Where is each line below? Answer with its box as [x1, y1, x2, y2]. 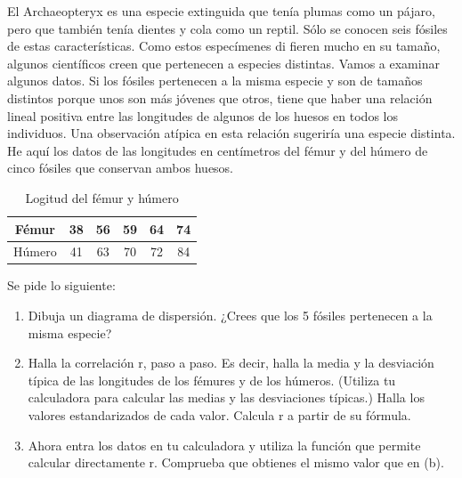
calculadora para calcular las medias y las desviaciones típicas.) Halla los [28, 388, 425, 407]
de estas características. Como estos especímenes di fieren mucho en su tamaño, [7, 36, 441, 55]
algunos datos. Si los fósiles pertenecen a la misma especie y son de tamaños [7, 71, 423, 90]
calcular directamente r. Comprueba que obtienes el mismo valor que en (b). [28, 453, 444, 472]
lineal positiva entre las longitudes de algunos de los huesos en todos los [7, 106, 398, 125]
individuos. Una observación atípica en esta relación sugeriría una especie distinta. [7, 124, 456, 142]
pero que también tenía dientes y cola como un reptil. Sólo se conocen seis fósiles [7, 19, 448, 37]
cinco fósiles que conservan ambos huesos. [7, 158, 234, 177]
